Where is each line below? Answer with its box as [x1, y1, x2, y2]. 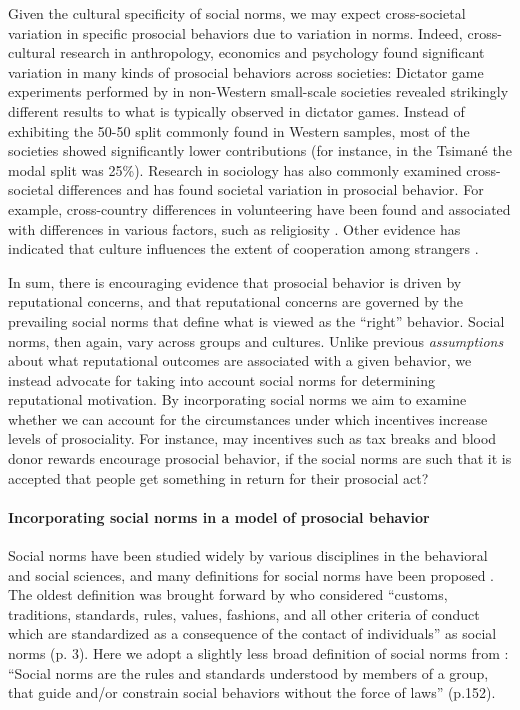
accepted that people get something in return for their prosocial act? [8, 467, 429, 488]
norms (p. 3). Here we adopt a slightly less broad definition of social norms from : [8, 643, 509, 664]
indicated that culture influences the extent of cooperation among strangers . [8, 238, 479, 259]
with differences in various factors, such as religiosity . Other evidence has [8, 218, 461, 239]
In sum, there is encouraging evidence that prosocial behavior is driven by [8, 271, 462, 292]
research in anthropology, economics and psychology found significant [60, 42, 485, 63]
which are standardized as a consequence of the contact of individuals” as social [8, 623, 497, 644]
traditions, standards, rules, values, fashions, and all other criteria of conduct [8, 603, 480, 624]
